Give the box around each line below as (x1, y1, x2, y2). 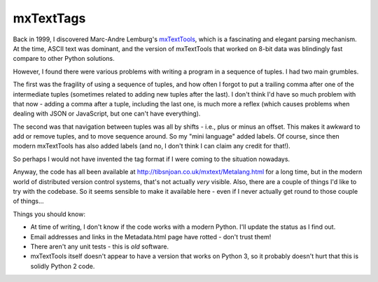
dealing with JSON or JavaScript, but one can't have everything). (13, 109, 201, 118)
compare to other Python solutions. (13, 55, 115, 63)
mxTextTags (13, 10, 86, 26)
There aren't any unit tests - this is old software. (30, 242, 169, 251)
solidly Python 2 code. (30, 262, 95, 270)
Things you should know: (13, 210, 85, 218)
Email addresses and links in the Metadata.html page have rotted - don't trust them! (30, 232, 272, 241)
